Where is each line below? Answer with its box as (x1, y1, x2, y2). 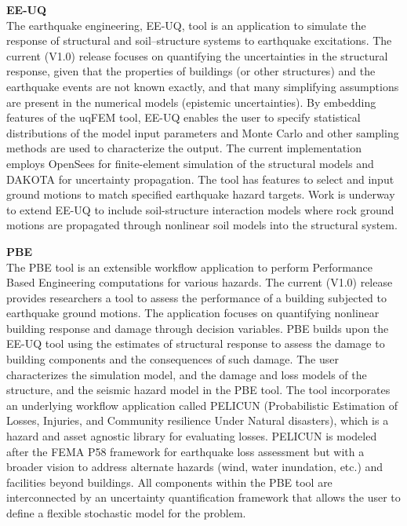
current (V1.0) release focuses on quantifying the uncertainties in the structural (6, 47, 388, 64)
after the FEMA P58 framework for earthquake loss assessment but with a (6, 443, 365, 459)
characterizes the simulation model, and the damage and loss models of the (6, 366, 367, 382)
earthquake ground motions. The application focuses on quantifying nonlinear (6, 305, 380, 321)
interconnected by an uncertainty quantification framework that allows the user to (6, 489, 401, 506)
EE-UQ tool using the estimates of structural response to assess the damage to (6, 335, 385, 352)
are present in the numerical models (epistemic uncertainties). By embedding (6, 93, 376, 110)
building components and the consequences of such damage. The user (6, 351, 339, 367)
